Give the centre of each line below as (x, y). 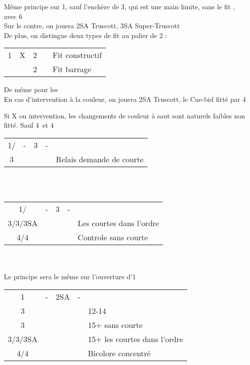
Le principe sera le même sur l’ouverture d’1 (70, 277)
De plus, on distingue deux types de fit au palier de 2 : (86, 35)
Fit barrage (72, 69)
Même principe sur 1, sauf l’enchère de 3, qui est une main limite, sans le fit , (119, 6)
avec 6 (13, 16)
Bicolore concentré (119, 353)
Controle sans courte (113, 237)
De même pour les (31, 89)
